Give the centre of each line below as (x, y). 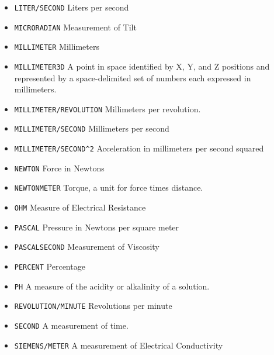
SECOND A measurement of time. (71, 325)
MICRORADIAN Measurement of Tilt (75, 27)
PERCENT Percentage (50, 266)
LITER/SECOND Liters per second (72, 7)
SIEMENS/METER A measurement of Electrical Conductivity (119, 345)
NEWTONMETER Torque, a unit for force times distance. (109, 187)
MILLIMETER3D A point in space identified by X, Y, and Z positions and (142, 66)
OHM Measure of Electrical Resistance (80, 207)
